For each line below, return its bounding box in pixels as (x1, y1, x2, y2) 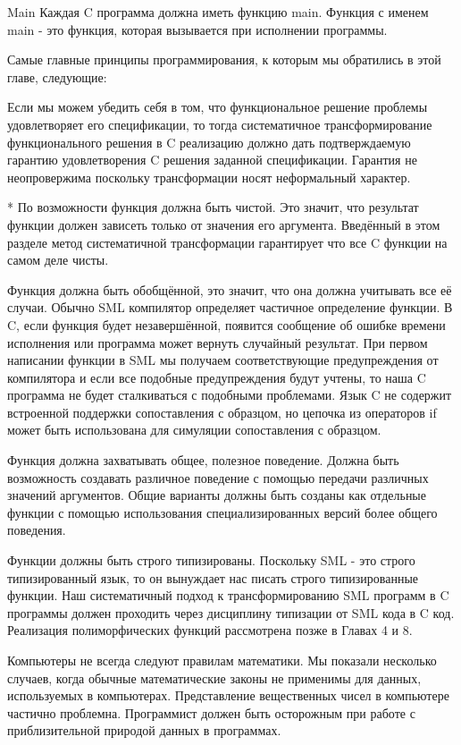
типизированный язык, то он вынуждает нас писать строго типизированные (7, 568, 418, 587)
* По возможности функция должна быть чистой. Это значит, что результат (7, 198, 419, 216)
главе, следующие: (7, 67, 107, 86)
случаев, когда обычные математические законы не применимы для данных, (7, 668, 422, 687)
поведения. (7, 521, 66, 539)
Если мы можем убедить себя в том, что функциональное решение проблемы (7, 97, 428, 116)
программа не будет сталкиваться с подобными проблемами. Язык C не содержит (7, 385, 452, 404)
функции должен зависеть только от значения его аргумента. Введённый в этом (7, 215, 440, 233)
